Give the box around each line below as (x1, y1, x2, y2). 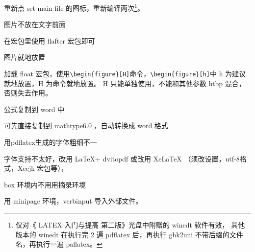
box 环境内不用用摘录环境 (4, 179, 86, 189)
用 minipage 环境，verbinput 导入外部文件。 (4, 196, 143, 206)
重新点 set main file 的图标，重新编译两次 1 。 (4, 1, 144, 13)
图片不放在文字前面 (4, 19, 66, 29)
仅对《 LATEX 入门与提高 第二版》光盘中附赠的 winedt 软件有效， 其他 (15, 220, 245, 230)
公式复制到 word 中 (4, 104, 65, 114)
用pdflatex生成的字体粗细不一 (4, 137, 97, 147)
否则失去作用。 (4, 88, 52, 98)
